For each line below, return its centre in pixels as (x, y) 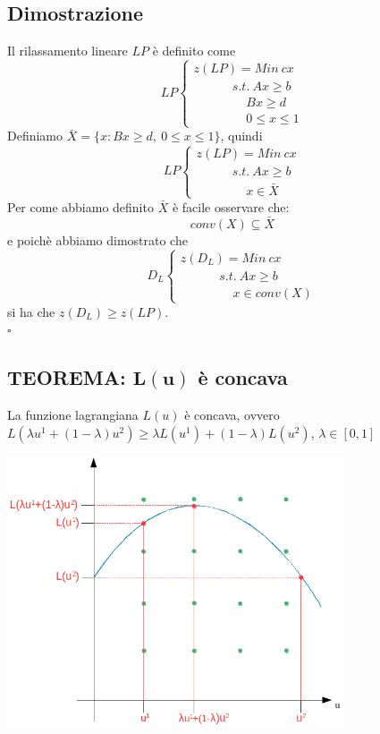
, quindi (241, 136)
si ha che (31, 311)
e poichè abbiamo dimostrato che (97, 239)
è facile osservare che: (231, 206)
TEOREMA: (67, 377)
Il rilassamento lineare (68, 51)
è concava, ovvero (232, 415)
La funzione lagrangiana (73, 415)
